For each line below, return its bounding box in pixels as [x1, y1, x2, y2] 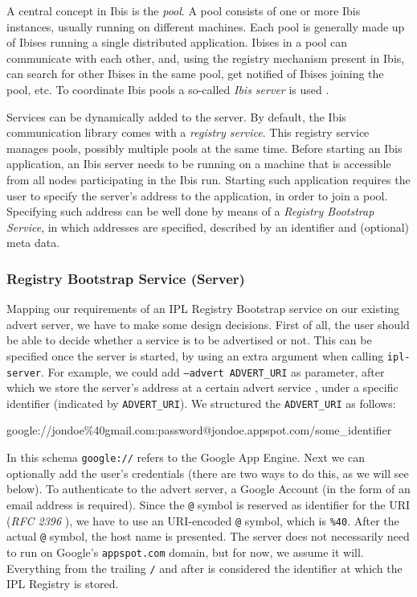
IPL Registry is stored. [6, 575, 119, 592]
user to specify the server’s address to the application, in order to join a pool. [6, 187, 388, 204]
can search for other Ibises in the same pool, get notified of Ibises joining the [6, 65, 384, 82]
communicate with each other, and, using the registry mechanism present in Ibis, [6, 49, 405, 66]
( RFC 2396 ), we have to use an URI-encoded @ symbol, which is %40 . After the [6, 512, 399, 529]
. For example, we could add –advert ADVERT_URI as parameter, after [40, 363, 385, 380]
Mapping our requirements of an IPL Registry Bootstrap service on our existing [6, 300, 400, 317]
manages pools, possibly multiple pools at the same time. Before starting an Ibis [6, 139, 403, 156]
